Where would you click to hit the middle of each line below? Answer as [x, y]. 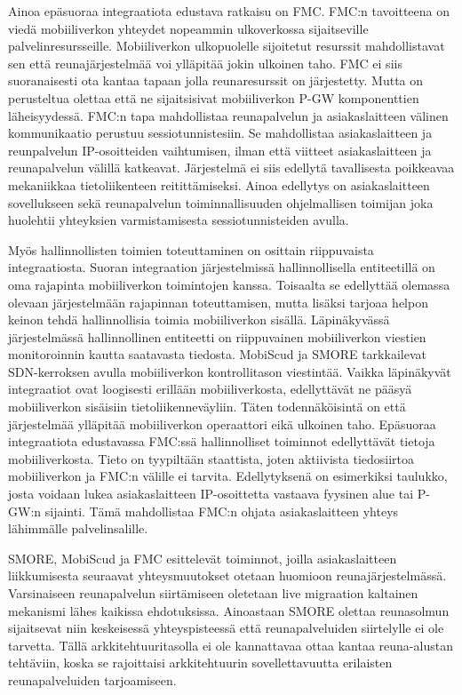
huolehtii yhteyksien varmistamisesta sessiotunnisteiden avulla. [179, 220]
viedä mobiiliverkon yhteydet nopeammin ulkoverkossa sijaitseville [188, 28]
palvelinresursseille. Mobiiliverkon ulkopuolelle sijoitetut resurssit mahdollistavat [227, 46]
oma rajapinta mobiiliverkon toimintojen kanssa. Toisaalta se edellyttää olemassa [229, 284]
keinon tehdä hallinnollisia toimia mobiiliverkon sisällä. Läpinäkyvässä [199, 320]
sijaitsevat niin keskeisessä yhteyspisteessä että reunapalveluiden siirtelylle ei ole [226, 628]
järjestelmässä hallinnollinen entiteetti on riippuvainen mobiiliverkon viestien [217, 336]
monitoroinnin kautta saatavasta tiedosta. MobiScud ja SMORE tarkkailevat [217, 354]
